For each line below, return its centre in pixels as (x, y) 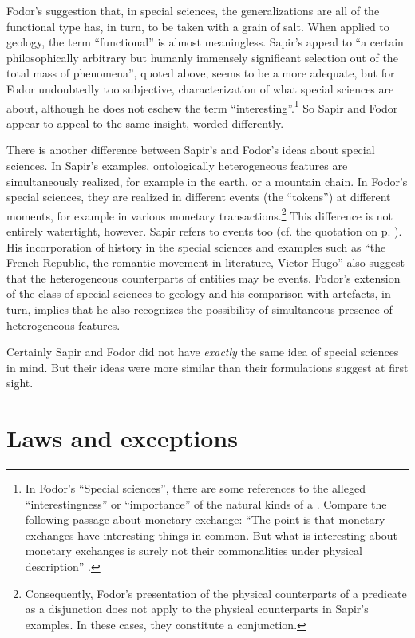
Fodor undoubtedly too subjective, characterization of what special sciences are (200, 88)
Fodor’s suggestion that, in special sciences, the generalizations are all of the (193, 10)
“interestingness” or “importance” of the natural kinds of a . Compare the (206, 503)
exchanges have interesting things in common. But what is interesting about (211, 535)
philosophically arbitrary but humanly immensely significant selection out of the (202, 57)
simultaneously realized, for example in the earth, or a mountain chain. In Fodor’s (207, 181)
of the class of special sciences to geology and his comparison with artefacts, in (199, 293)
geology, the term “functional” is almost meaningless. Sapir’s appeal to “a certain (205, 42)
